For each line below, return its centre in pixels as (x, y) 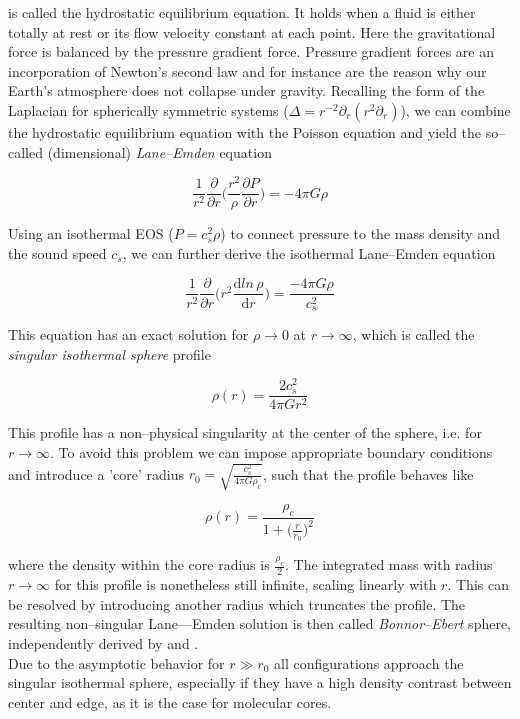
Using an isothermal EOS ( (91, 233)
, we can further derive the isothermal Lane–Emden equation (309, 252)
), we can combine (455, 109)
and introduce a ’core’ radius (96, 473)
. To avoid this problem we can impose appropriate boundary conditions (271, 451)
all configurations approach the (369, 662)
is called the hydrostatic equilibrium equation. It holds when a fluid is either (242, 12)
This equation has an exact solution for (128, 334)
